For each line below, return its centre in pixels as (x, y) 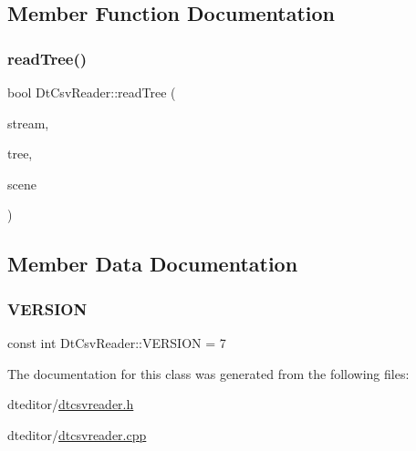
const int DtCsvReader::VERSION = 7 (117, 342)
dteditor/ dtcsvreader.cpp (77, 434)
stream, (28, 123)
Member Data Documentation (153, 264)
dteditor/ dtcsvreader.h (71, 404)
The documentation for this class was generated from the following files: (208, 373)
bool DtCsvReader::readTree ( (92, 92)
